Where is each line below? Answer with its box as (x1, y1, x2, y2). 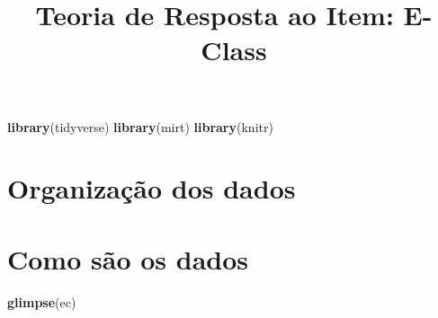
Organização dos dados (7, 170, 296, 207)
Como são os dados (7, 240, 248, 277)
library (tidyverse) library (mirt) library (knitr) (7, 117, 273, 136)
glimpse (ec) (7, 292, 76, 311)
